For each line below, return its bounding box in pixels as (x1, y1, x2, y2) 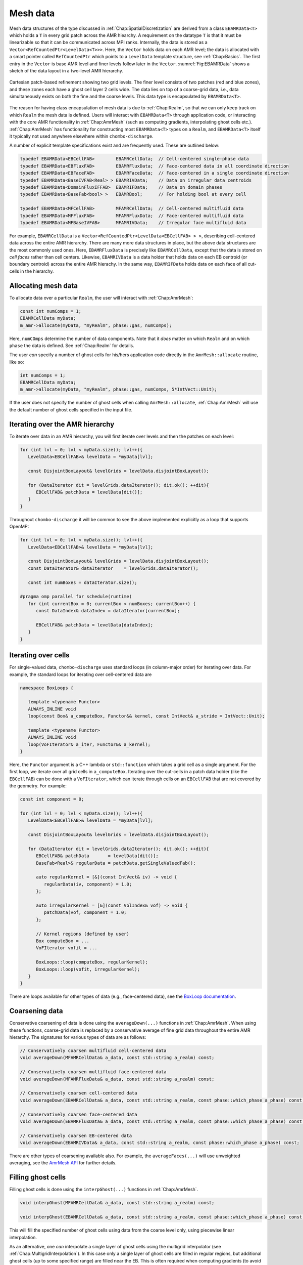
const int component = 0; (20, 796, 84, 802)
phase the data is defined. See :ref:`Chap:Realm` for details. (9, 342, 135, 349)
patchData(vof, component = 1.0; (43, 910, 127, 915)
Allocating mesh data (9, 281, 78, 290)
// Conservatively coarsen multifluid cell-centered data (20, 1048, 167, 1053)
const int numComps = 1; (20, 308, 82, 314)
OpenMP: (9, 524, 29, 530)
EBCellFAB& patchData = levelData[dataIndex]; (36, 622, 154, 627)
